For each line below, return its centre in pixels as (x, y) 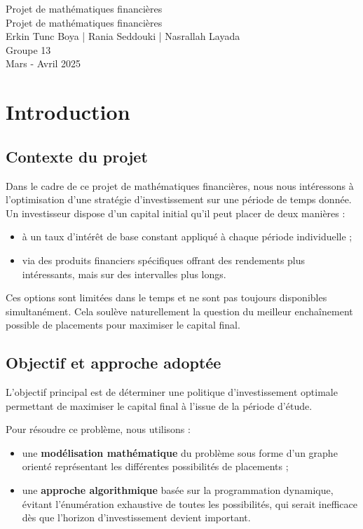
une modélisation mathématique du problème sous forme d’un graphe (180, 452)
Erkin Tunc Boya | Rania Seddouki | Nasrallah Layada (123, 36)
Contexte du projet (77, 156)
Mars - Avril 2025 (43, 63)
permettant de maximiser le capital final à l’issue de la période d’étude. (159, 405)
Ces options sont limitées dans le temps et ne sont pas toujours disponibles (166, 297)
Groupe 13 (28, 49)
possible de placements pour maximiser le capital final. (123, 325)
